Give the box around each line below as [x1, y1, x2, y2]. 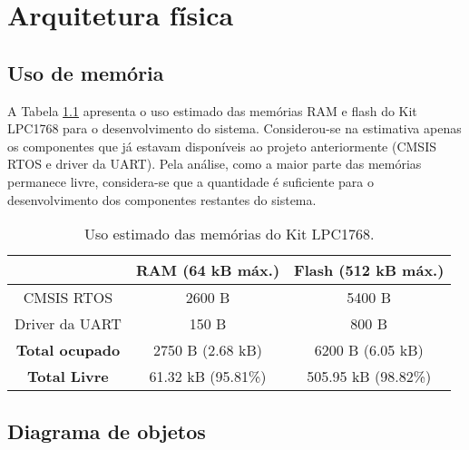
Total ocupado [15, 339, 121, 361]
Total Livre [27, 366, 109, 387]
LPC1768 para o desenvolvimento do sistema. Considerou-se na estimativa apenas [7, 119, 462, 138]
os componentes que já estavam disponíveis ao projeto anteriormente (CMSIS [7, 136, 436, 155]
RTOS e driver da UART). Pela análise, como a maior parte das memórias [7, 154, 422, 173]
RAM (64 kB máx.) [135, 259, 280, 281]
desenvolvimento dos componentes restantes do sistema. [7, 190, 317, 209]
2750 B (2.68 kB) [152, 339, 262, 361]
